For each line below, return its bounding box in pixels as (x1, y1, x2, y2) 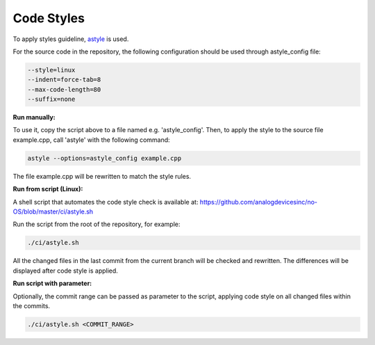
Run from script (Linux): (12, 185, 83, 193)
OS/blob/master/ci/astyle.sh (12, 207, 94, 216)
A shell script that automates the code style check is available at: (12, 198, 199, 206)
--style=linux (27, 66, 76, 74)
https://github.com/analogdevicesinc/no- (199, 198, 317, 206)
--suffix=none (27, 95, 76, 104)
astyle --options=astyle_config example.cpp (27, 154, 182, 162)
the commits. (12, 301, 51, 310)
